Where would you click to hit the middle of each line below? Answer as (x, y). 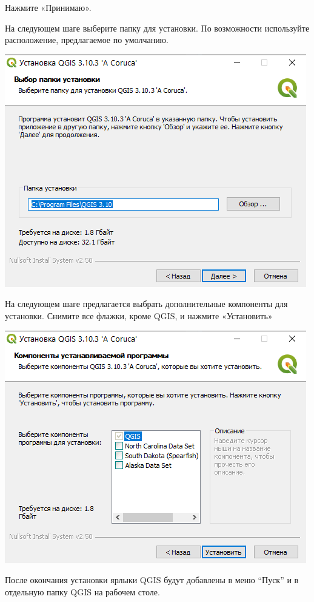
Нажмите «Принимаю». (48, 7)
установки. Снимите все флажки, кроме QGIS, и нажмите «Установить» (139, 315)
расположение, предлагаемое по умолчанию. (87, 40)
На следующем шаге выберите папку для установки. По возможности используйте (157, 28)
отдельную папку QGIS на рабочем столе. (82, 591)
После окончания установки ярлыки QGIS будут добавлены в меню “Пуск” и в (152, 580)
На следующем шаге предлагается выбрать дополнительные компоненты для (146, 304)
